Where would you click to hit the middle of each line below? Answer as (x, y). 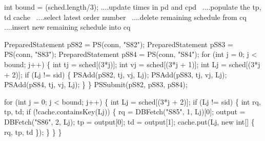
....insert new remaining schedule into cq (67, 27)
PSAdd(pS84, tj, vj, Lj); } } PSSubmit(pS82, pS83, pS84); (96, 84)
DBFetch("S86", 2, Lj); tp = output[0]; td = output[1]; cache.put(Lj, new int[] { (129, 121)
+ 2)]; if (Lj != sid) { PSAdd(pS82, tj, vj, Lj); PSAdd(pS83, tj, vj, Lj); (116, 74)
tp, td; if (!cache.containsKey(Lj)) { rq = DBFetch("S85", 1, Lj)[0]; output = (125, 112)
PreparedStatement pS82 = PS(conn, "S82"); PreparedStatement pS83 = (119, 44)
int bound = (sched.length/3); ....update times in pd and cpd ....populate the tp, (133, 7)
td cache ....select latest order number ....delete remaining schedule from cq (125, 17)
